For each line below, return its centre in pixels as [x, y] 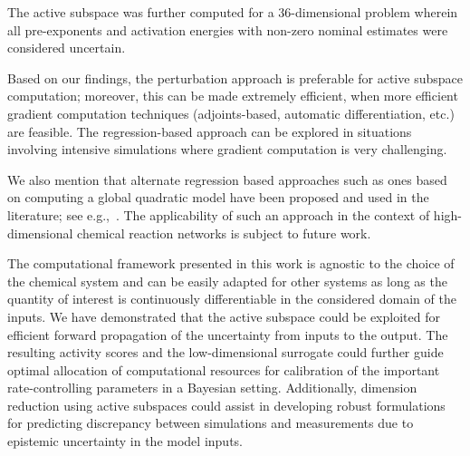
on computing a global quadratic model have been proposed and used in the [218, 197]
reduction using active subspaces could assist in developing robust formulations [226, 405]
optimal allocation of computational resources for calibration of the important [224, 369]
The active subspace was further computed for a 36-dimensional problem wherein [233, 12]
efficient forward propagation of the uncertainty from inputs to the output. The [228, 334]
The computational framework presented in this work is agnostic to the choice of [231, 263]
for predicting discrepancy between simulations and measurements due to [211, 423]
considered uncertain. [67, 48]
